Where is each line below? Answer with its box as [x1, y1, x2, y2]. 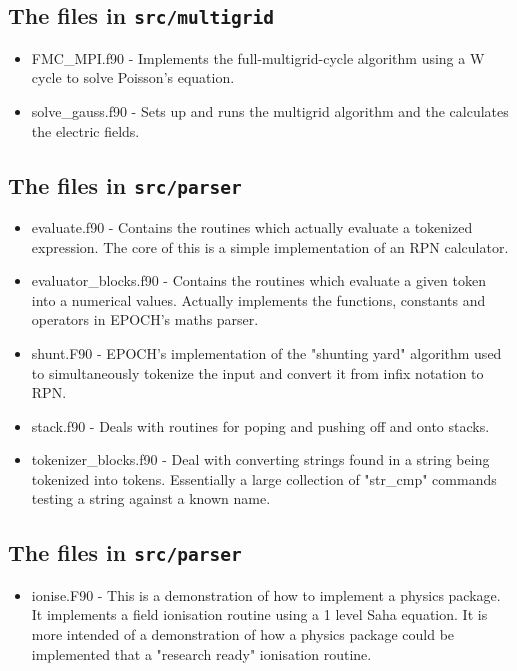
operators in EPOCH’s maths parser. [31, 309, 259, 330]
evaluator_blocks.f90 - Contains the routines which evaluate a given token [31, 270, 486, 291]
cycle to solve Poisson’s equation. [31, 67, 235, 88]
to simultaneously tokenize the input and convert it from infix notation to [31, 362, 484, 383]
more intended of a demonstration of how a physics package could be [31, 624, 455, 645]
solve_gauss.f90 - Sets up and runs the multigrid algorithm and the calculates [31, 100, 509, 121]
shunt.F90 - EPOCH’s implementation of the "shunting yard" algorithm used [31, 342, 502, 363]
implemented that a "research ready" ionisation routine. [31, 643, 372, 664]
